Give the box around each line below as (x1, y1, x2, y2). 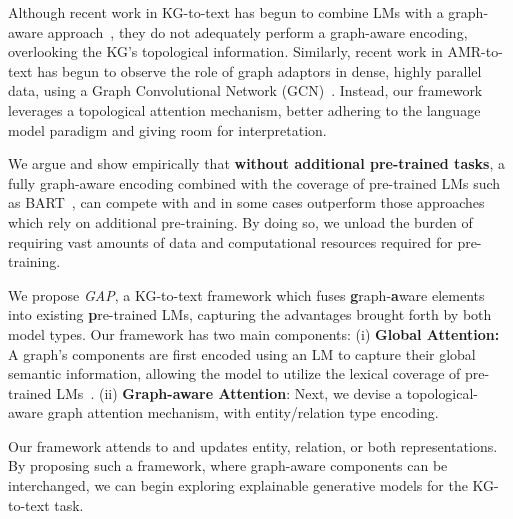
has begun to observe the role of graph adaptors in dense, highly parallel (37, 60, 482, 81)
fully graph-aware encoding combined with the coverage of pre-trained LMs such (8, 172, 501, 193)
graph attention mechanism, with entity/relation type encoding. (47, 402, 439, 423)
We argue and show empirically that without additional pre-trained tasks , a (8, 153, 505, 174)
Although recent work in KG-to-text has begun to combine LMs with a (8, 2, 444, 22)
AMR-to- (447, 41, 503, 62)
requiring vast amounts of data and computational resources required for (8, 231, 453, 252)
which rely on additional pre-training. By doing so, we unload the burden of (8, 211, 473, 232)
